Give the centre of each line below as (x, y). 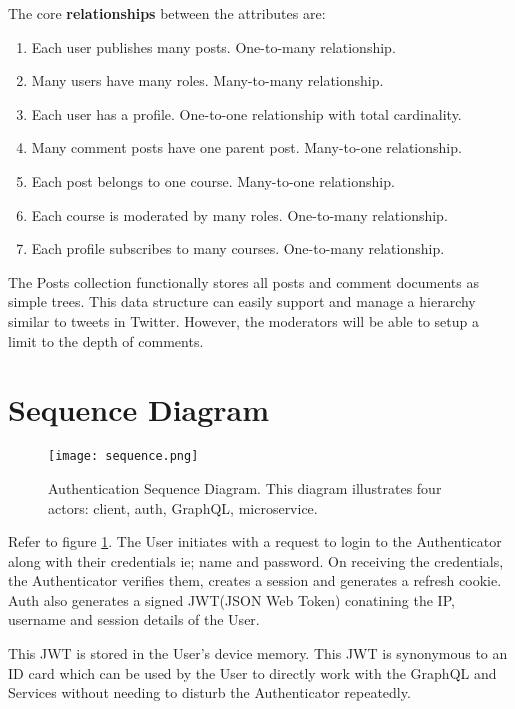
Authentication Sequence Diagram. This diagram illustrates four (245, 487)
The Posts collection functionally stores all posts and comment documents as (243, 281)
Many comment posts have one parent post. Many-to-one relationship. (246, 147)
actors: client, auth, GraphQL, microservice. (183, 507)
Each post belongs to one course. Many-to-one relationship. (213, 180)
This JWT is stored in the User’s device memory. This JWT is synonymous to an (258, 653)
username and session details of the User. (134, 619)
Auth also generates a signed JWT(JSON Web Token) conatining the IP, (231, 599)
